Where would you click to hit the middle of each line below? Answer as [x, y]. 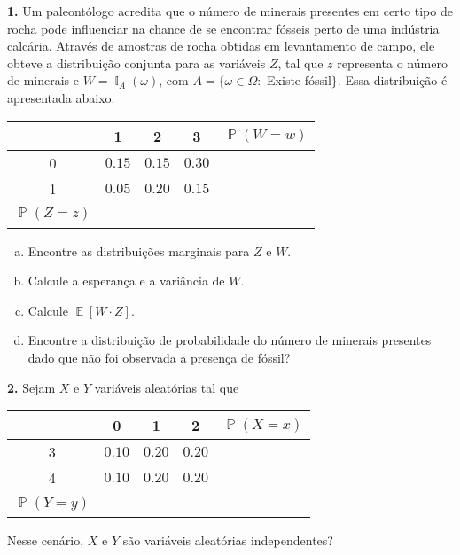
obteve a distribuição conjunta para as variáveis [136, 63]
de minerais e [43, 80]
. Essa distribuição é [392, 80]
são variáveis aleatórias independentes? [228, 540]
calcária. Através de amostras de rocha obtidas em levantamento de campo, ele [221, 46]
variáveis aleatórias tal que [167, 387]
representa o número [392, 63]
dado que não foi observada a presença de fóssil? [159, 357]
